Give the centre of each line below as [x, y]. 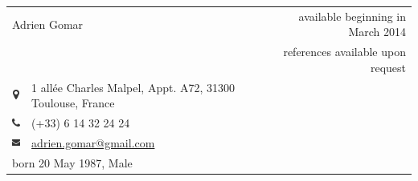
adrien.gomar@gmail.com [93, 142]
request [388, 67]
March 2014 [377, 32]
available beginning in [352, 16]
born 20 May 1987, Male [72, 162]
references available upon [344, 52]
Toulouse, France [73, 103]
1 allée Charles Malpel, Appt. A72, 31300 [133, 87]
